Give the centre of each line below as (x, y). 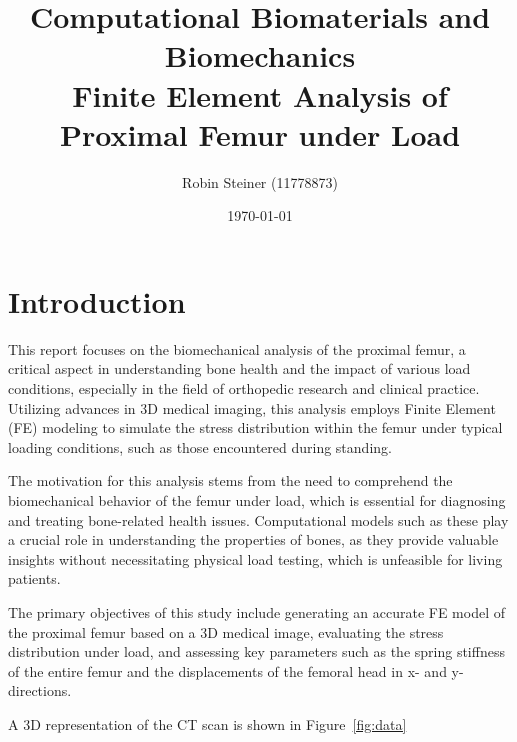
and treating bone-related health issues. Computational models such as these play (258, 519)
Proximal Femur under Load (260, 133)
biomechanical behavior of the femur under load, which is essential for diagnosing (257, 499)
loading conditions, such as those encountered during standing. (200, 446)
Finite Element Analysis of (260, 94)
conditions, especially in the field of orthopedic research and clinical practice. (244, 388)
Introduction (97, 300)
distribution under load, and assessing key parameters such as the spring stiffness (256, 651)
